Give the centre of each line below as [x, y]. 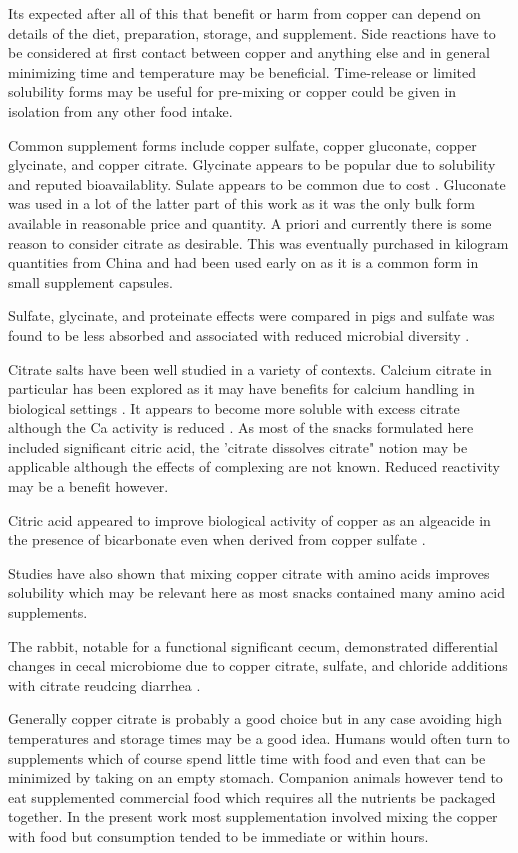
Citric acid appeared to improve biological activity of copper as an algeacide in [249, 519]
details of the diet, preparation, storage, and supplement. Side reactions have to [252, 32]
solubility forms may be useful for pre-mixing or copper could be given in [232, 91]
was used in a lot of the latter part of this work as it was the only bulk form [241, 203]
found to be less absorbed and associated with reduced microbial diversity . [239, 334]
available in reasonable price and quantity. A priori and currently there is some [250, 222]
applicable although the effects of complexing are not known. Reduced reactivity [254, 466]
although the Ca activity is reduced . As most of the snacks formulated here [241, 427]
